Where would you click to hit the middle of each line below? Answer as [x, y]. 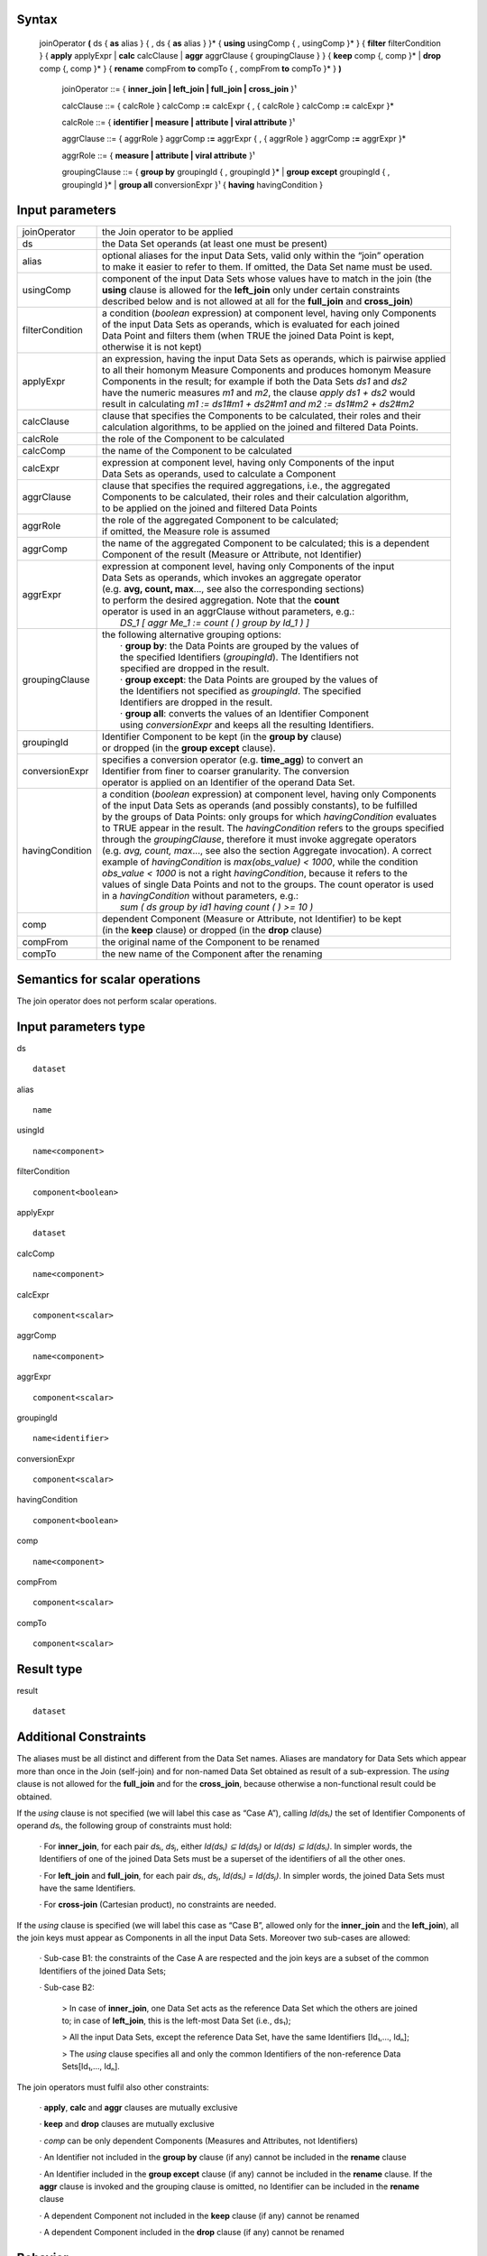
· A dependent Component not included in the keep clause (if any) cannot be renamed [199, 2215]
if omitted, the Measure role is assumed [186, 532]
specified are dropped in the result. [195, 669]
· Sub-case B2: [67, 1988]
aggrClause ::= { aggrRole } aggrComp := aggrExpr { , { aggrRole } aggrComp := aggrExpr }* [234, 139]
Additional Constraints [82, 1737]
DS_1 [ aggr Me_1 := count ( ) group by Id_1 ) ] [215, 623]
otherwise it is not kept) [152, 347]
